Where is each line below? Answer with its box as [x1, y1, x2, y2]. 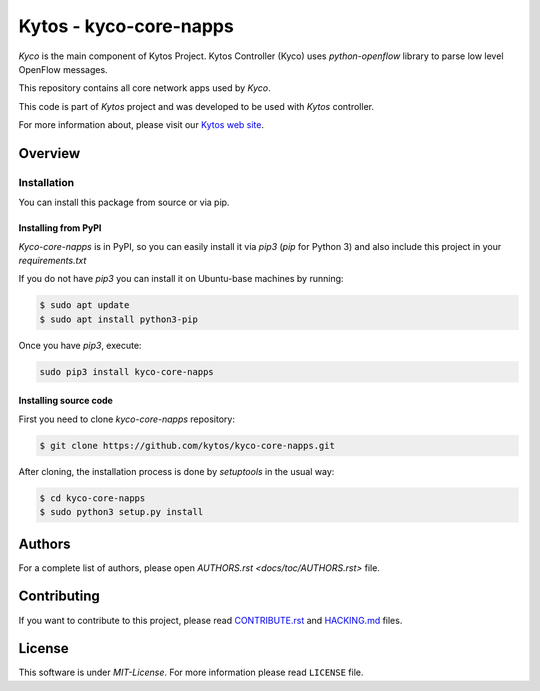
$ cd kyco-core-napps [39, 492, 146, 504]
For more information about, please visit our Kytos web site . [18, 119, 265, 131]
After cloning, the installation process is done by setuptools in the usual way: [18, 465, 335, 477]
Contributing [18, 588, 100, 605]
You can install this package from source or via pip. [18, 196, 230, 209]
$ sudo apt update [39, 300, 130, 311]
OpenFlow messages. [18, 63, 109, 75]
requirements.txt [18, 255, 87, 267]
